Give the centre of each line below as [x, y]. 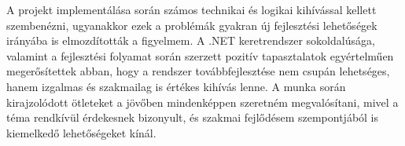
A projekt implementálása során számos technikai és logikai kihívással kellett [191, 9]
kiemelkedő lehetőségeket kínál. [81, 132]
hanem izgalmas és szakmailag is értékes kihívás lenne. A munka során [176, 86]
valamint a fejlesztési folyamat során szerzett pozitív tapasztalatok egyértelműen [200, 55]
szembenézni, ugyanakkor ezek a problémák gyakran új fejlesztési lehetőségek [192, 25]
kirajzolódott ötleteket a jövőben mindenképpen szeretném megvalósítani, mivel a [202, 102]
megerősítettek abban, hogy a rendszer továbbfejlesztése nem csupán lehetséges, [198, 71]
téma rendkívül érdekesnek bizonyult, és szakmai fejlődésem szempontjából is [193, 117]
